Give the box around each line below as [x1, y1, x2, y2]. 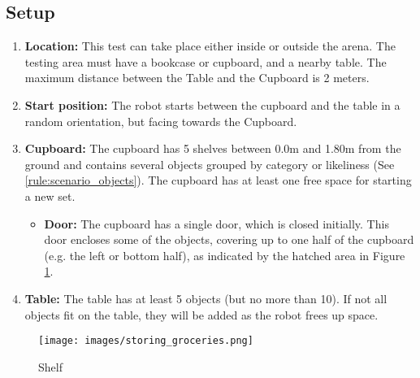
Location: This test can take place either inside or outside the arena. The [24, 37, 396, 54]
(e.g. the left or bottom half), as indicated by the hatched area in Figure [44, 246, 405, 263]
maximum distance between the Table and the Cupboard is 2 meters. [24, 69, 370, 86]
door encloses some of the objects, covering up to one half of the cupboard [44, 231, 414, 248]
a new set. [24, 187, 76, 204]
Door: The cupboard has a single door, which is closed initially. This [44, 215, 389, 232]
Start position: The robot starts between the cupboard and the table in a [24, 96, 401, 113]
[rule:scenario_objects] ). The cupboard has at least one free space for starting [24, 172, 412, 189]
